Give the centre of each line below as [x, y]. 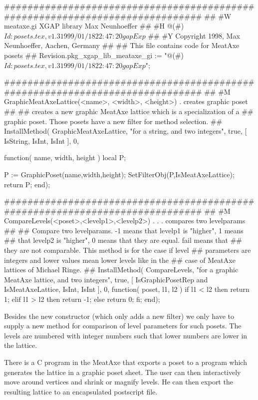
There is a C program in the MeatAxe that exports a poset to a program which [126, 362]
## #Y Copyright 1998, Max [194, 35]
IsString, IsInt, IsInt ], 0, [41, 140]
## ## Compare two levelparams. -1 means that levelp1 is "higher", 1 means [124, 230]
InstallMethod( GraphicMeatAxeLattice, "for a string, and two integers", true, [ [126, 131]
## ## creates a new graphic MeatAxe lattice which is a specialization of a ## [129, 111]
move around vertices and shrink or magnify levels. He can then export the [119, 382]
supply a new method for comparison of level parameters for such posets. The [123, 326]
